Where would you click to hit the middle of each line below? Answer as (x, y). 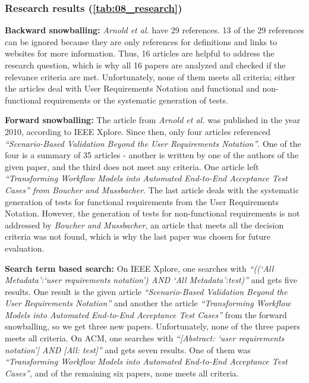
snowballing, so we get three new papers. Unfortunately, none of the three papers (153, 326)
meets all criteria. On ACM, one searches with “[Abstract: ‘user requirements (145, 338)
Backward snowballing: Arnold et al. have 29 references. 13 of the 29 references (154, 30)
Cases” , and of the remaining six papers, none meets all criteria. (122, 373)
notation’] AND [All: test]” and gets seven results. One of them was (128, 349)
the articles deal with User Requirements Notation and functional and (132, 88)
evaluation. (25, 248)
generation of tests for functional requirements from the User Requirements (142, 201)
